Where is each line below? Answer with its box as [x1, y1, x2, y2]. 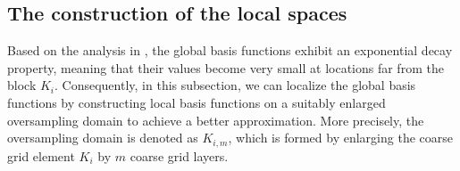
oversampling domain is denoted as [7, 128, 198, 147]
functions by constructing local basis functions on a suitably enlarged [7, 93, 386, 111]
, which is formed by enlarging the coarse [228, 128, 453, 147]
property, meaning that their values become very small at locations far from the [7, 58, 444, 77]
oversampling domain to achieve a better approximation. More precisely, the [7, 110, 424, 129]
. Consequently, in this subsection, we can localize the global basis [54, 76, 416, 94]
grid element [7, 146, 75, 165]
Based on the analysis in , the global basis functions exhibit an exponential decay [7, 41, 453, 60]
